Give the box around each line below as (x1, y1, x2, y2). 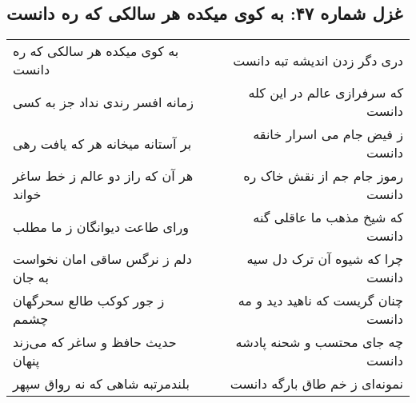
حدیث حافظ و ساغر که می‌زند (13, 333, 177, 352)
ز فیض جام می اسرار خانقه (253, 125, 403, 144)
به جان (13, 268, 49, 287)
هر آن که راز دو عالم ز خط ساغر (13, 166, 194, 186)
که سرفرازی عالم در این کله (248, 83, 403, 102)
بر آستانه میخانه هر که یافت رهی (13, 134, 192, 153)
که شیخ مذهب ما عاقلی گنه (253, 208, 403, 227)
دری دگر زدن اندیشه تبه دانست (233, 50, 403, 70)
